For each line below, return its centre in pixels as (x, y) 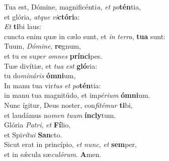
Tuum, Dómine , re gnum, (43, 46)
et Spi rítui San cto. (33, 134)
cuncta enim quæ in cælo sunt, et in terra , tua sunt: (85, 36)
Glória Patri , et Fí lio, (37, 125)
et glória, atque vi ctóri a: (42, 16)
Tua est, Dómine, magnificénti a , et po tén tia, (73, 7)
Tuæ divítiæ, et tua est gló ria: (51, 65)
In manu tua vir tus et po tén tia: (53, 85)
